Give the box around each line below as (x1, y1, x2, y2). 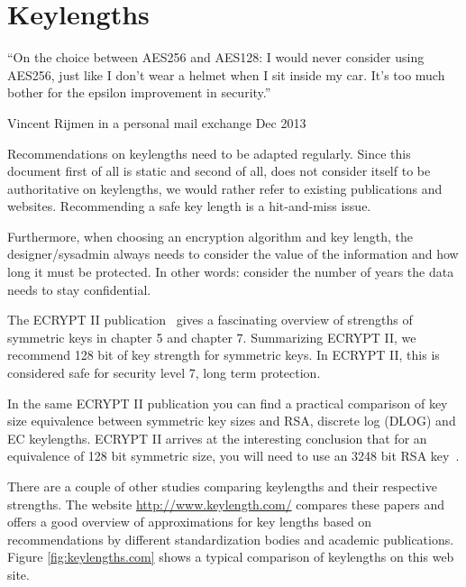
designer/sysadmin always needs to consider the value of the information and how (7, 244, 459, 263)
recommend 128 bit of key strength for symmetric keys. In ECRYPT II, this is (7, 345, 440, 364)
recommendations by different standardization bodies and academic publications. (7, 529, 454, 548)
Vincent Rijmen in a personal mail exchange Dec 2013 (7, 113, 306, 132)
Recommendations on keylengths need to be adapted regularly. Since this (7, 143, 411, 162)
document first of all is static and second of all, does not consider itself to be (7, 161, 431, 180)
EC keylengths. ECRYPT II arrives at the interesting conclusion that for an (7, 428, 427, 447)
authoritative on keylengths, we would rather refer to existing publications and (7, 179, 443, 197)
